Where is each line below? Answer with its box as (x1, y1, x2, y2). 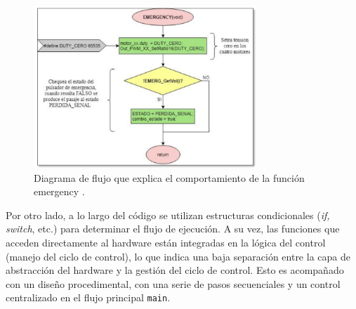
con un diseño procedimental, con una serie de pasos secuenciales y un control (6, 276, 341, 291)
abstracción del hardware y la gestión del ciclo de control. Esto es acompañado (6, 263, 344, 277)
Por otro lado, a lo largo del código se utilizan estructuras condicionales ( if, (6, 207, 330, 222)
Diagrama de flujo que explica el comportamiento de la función (34, 170, 305, 185)
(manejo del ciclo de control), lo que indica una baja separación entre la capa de (6, 249, 350, 263)
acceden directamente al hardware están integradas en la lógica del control (6, 235, 326, 250)
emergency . (34, 184, 85, 199)
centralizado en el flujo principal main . (6, 290, 171, 305)
